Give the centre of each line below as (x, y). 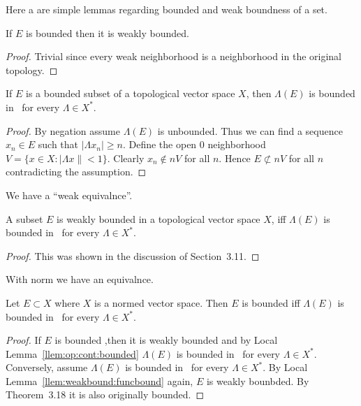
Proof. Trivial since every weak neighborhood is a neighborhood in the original (174, 56)
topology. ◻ (32, 70)
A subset (24, 218)
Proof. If (23, 340)
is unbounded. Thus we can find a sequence (250, 130)
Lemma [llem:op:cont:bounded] (72, 353)
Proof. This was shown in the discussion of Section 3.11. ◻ (133, 255)
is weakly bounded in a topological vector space (159, 218)
